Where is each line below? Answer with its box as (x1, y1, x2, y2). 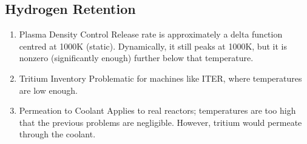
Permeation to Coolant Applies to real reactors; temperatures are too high (19, 104, 296, 117)
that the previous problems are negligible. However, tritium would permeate (19, 116, 302, 128)
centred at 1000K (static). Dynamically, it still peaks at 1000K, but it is (19, 39, 287, 52)
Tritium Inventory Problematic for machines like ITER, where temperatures (19, 71, 302, 84)
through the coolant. (19, 128, 96, 140)
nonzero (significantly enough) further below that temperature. (19, 51, 254, 64)
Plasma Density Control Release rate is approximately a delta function (19, 28, 283, 41)
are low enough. (19, 83, 78, 96)
